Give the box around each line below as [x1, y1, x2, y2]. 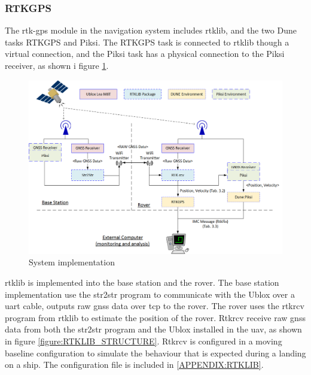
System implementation [29, 256, 115, 268]
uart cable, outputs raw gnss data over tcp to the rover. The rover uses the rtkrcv [5, 300, 304, 312]
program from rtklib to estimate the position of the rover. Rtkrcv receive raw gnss [5, 311, 306, 323]
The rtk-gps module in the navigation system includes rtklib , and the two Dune [5, 24, 297, 37]
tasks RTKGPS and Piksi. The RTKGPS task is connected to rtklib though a [5, 35, 289, 48]
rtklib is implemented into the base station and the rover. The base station [5, 276, 279, 289]
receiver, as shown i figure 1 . [5, 59, 109, 71]
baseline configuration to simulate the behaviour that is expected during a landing [5, 346, 306, 359]
